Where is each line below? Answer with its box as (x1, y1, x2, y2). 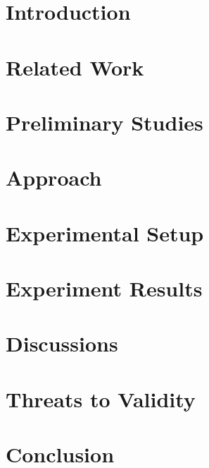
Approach (6, 163, 102, 192)
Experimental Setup (6, 218, 204, 247)
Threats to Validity (6, 384, 196, 413)
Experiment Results (6, 274, 203, 303)
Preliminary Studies (6, 107, 203, 136)
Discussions (6, 329, 118, 358)
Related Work (6, 52, 144, 81)
